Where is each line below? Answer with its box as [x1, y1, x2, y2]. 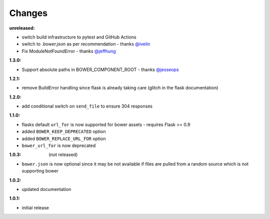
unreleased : [9, 25, 35, 31]
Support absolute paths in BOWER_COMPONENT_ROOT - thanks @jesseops [21, 66, 179, 72]
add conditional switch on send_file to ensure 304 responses [21, 103, 152, 109]
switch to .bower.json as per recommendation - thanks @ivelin [21, 41, 150, 47]
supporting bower [21, 168, 58, 174]
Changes [9, 7, 47, 18]
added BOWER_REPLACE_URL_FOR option [21, 135, 106, 141]
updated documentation [21, 186, 71, 192]
